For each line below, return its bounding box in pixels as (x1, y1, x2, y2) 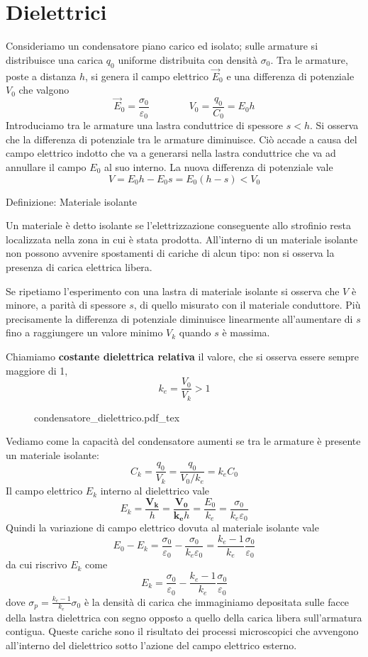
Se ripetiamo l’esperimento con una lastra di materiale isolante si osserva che (6, 283, 340, 298)
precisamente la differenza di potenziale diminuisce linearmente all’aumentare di (6, 311, 353, 326)
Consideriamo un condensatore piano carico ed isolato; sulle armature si (6, 38, 318, 53)
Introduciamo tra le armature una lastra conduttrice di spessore (6, 118, 284, 133)
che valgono (18, 82, 69, 97)
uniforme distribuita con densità (118, 52, 258, 67)
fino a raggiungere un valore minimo (6, 325, 163, 340)
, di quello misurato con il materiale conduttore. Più (133, 297, 361, 312)
